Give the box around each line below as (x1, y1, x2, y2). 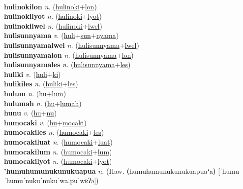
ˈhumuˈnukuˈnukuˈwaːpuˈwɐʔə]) (4, 175, 99, 186)
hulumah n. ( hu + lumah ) (4, 98, 82, 108)
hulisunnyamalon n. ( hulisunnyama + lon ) (4, 49, 134, 60)
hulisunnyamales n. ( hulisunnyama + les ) (4, 59, 131, 70)
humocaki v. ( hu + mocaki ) (4, 117, 87, 127)
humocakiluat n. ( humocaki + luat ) (4, 136, 113, 147)
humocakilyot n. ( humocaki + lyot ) (4, 156, 112, 166)
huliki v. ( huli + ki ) (4, 69, 61, 79)
